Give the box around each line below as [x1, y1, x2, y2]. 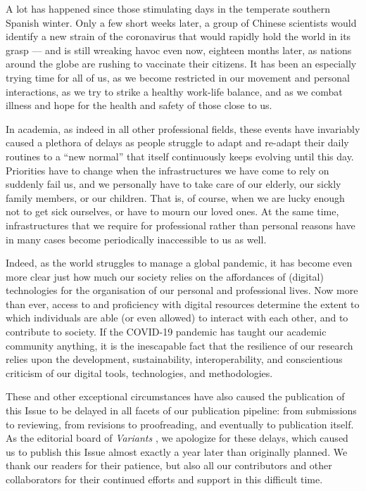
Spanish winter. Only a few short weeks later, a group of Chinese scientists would [6, 15, 357, 30]
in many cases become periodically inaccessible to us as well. [6, 231, 267, 246]
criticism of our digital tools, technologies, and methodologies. [6, 365, 273, 380]
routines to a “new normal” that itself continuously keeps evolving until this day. [6, 148, 354, 163]
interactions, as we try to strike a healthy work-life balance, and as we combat [6, 84, 343, 98]
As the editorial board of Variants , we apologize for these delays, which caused [6, 431, 348, 445]
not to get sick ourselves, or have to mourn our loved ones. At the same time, [6, 204, 339, 219]
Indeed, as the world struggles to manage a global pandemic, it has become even [6, 255, 353, 270]
